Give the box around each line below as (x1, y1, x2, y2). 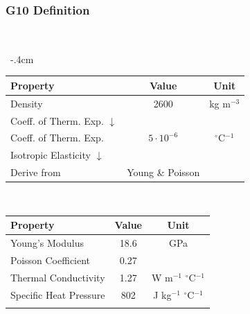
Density (10, 96, 43, 110)
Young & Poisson (127, 165, 200, 180)
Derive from (10, 165, 61, 180)
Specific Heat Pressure (10, 287, 105, 302)
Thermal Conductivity (10, 270, 105, 284)
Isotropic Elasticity (10, 148, 91, 162)
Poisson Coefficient (10, 253, 91, 267)
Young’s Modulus (10, 236, 84, 250)
